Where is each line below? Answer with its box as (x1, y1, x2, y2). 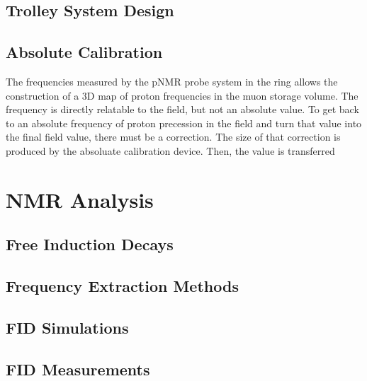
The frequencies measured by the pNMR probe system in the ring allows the (6, 74, 338, 88)
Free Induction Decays (6, 233, 174, 255)
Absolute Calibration (6, 41, 163, 63)
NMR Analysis (6, 184, 154, 213)
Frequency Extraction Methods (6, 275, 239, 297)
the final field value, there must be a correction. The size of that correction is (6, 129, 341, 144)
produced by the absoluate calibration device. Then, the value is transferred (6, 143, 335, 158)
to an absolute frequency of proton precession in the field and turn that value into (6, 115, 362, 130)
